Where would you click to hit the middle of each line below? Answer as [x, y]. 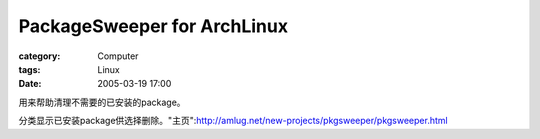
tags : [29, 69]
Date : [30, 84]
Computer [118, 56]
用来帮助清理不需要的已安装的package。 [102, 102]
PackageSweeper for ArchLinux [153, 26]
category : [39, 56]
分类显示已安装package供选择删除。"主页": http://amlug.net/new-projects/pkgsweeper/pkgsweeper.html [233, 121]
